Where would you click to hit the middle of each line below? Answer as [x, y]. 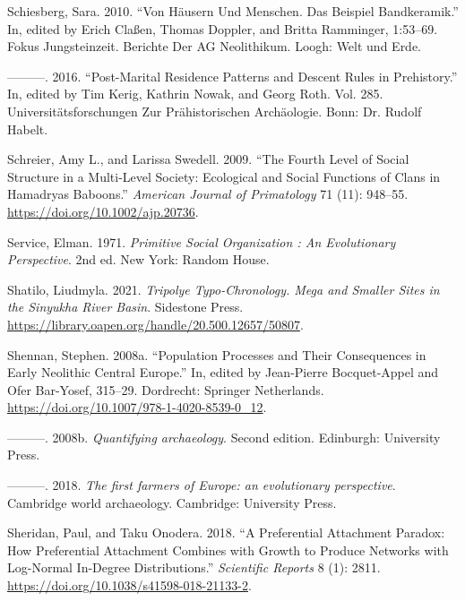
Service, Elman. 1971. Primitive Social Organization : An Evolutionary [202, 241]
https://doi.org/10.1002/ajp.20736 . [103, 211]
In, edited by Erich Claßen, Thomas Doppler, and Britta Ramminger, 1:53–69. [223, 28]
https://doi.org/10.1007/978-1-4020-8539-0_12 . [137, 407]
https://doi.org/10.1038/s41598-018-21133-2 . [129, 585]
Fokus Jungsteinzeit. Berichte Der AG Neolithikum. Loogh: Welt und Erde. [215, 46]
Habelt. [28, 129]
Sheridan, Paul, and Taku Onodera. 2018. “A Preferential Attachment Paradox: [226, 532]
